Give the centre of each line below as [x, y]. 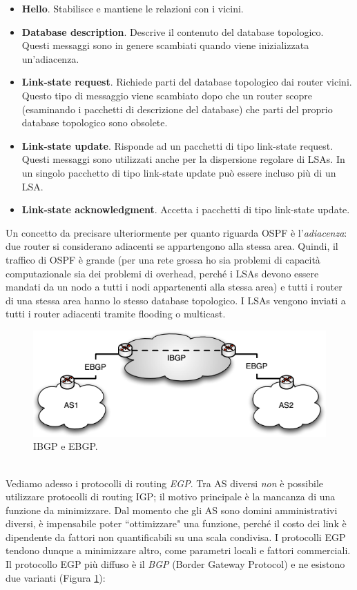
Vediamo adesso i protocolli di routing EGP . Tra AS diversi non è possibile [165, 483]
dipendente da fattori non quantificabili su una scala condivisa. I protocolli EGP [176, 537]
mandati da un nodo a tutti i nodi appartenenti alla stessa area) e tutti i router [174, 287]
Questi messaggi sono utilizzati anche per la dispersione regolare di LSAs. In [183, 159]
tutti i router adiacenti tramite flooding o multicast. [116, 314]
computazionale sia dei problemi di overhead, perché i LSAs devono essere [162, 273]
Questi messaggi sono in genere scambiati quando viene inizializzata [165, 45]
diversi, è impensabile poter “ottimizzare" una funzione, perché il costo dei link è [176, 523]
